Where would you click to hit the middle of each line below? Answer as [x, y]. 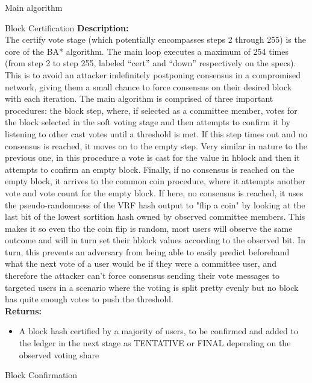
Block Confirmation [41, 375]
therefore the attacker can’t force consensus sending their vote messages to [142, 276]
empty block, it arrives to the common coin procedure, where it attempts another [155, 181]
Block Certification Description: [67, 27]
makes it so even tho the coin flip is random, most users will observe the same [149, 228]
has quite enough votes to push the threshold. [89, 299]
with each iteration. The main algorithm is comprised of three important [139, 98]
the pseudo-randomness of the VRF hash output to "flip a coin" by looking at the [155, 204]
